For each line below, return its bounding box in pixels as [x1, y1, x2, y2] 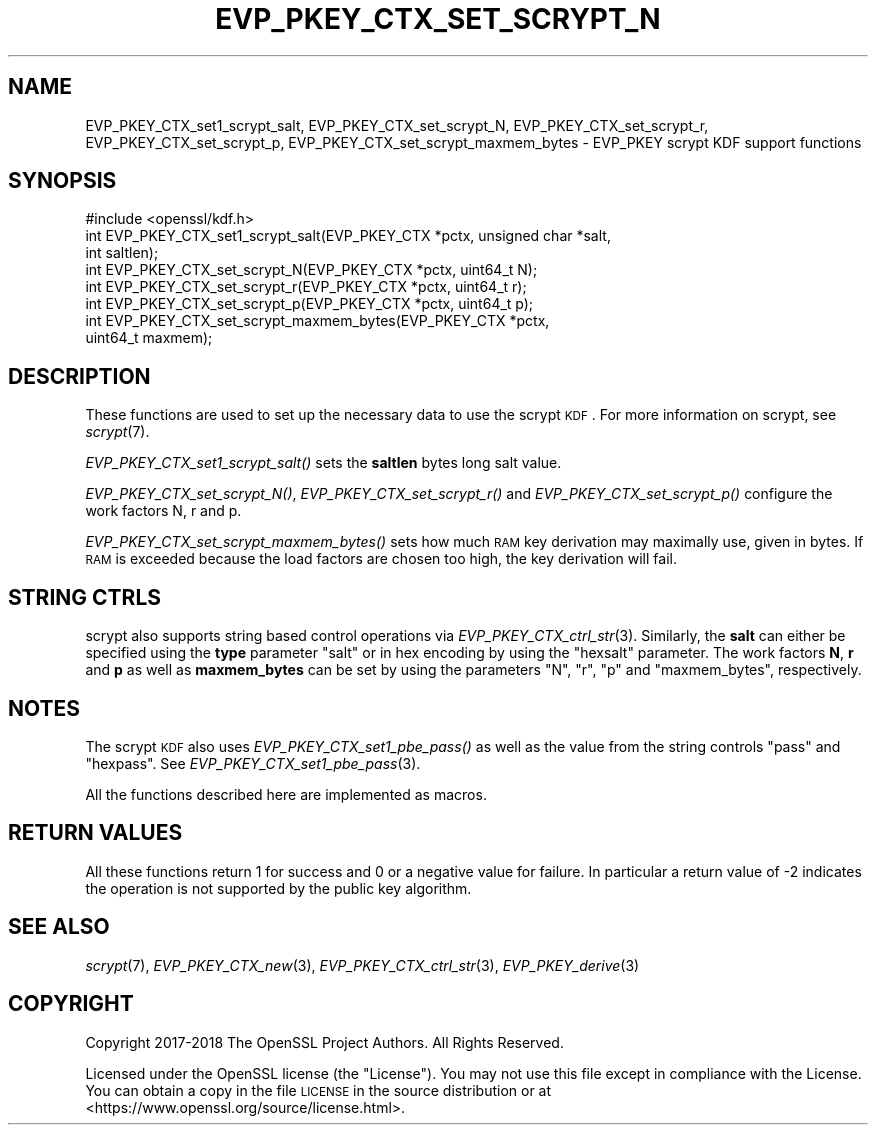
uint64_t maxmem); [85, 329, 213, 347]
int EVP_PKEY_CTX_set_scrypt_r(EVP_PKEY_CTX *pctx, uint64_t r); [85, 278, 527, 296]
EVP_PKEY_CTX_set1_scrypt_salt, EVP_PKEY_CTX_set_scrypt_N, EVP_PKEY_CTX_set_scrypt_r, [85, 116, 709, 134]
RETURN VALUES [8, 820, 183, 846]
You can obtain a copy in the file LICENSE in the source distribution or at [85, 1081, 552, 1099]
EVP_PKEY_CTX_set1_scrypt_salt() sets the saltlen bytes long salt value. [85, 454, 562, 472]
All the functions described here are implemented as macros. [85, 785, 487, 803]
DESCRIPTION [8, 363, 151, 389]
